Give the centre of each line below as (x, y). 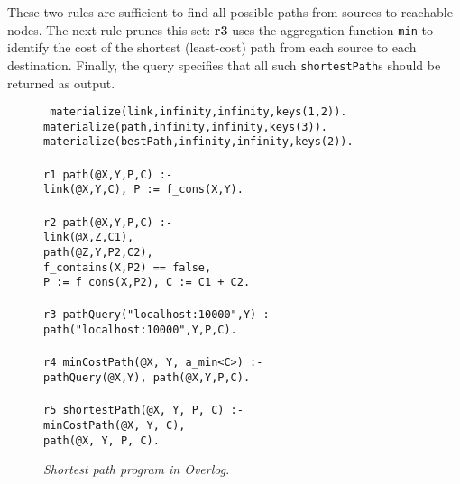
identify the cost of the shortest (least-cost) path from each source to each (212, 47)
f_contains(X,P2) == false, (128, 267)
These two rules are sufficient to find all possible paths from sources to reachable (230, 12)
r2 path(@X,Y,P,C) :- (108, 222)
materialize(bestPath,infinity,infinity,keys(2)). (198, 142)
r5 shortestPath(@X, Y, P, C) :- (143, 411)
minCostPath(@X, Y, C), (115, 425)
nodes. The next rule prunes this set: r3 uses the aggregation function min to (220, 29)
